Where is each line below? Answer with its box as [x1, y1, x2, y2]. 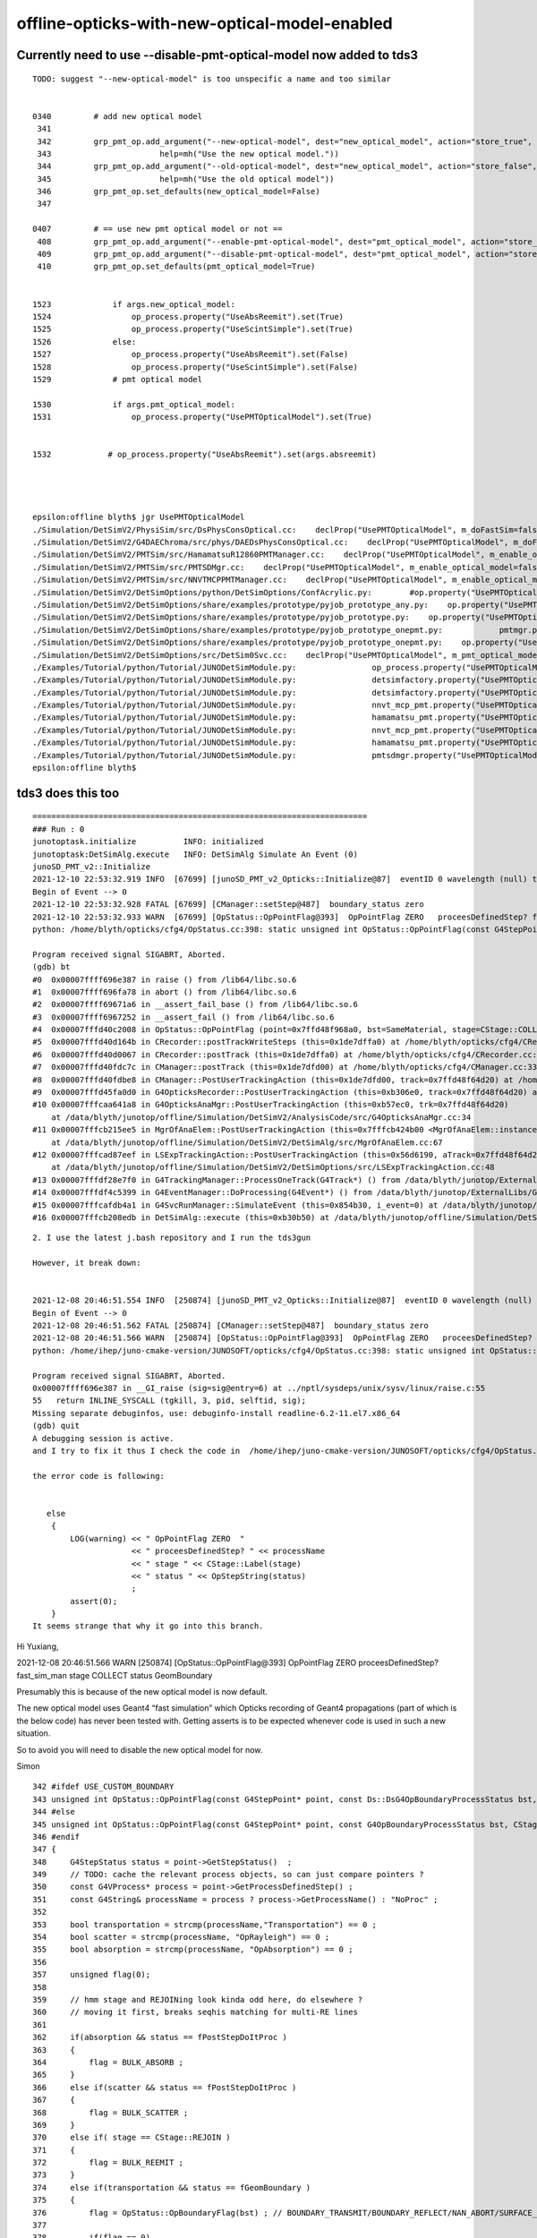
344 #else [32, 1807, 75, 1817]
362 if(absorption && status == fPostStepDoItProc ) [32, 2032, 288, 2043]
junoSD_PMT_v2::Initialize [32, 862, 151, 872]
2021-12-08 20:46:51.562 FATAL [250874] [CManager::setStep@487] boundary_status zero [32, 1320, 430, 1331]
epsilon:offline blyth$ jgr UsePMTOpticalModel [32, 512, 245, 523]
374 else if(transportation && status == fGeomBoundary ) [32, 2182, 311, 2192]
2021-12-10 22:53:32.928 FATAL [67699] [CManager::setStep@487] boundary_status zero [32, 900, 424, 910]
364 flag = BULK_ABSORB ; [32, 2057, 183, 2067]
